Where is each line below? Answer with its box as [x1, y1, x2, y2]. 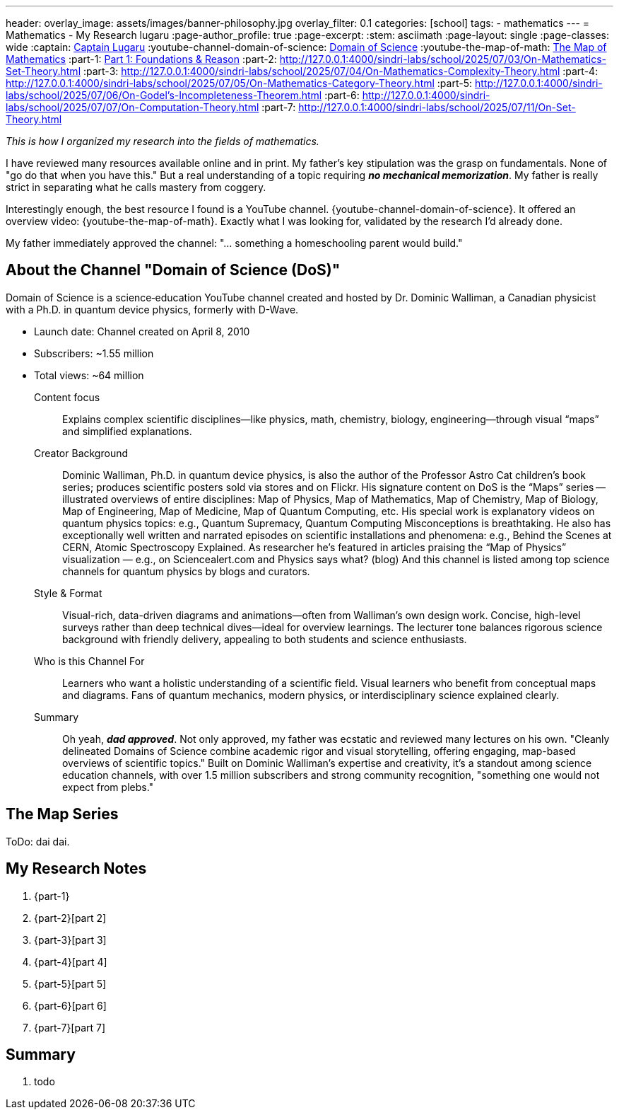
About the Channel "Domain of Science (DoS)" [6, 261, 341, 279]
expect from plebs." [62, 780, 154, 793]
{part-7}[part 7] [34, 1021, 106, 1034]
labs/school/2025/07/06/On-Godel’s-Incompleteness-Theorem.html [6, 89, 322, 101]
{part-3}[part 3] [34, 933, 107, 946]
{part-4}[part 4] [34, 955, 107, 968]
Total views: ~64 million [34, 369, 144, 381]
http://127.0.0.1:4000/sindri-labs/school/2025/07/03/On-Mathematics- [279, 53, 606, 65]
